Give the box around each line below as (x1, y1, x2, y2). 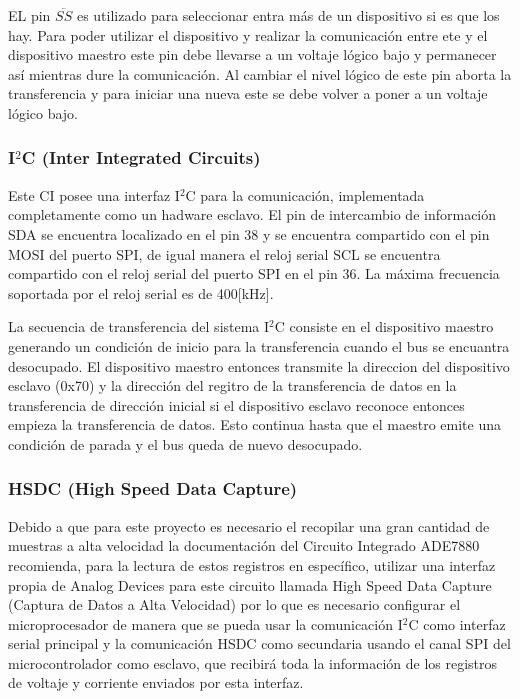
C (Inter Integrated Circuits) (21, 145, 261, 170)
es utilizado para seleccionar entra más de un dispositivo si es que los (76, 5, 500, 25)
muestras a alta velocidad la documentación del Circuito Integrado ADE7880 (8, 535, 480, 556)
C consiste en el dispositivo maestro (274, 316, 494, 337)
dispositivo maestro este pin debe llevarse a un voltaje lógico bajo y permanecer (8, 44, 497, 65)
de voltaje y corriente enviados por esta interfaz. (8, 672, 304, 693)
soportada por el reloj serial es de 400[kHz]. (8, 282, 274, 303)
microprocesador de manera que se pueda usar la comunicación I (8, 613, 403, 634)
